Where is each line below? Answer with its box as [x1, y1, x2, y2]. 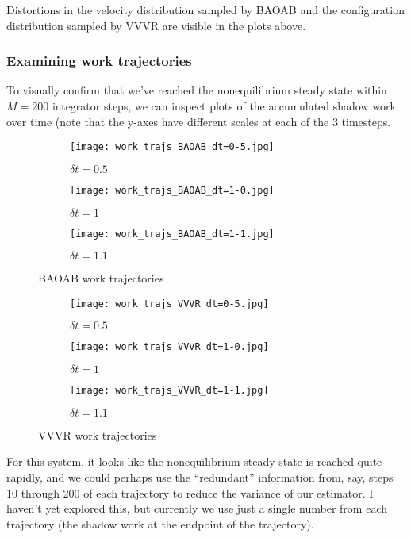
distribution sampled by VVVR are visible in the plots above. [6, 17, 306, 33]
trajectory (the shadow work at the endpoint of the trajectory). [6, 515, 314, 532]
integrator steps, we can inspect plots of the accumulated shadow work [52, 98, 396, 113]
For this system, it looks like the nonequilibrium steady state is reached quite [6, 453, 382, 470]
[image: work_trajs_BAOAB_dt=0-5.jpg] [70, 141, 275, 153]
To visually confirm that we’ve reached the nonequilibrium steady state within [6, 82, 387, 98]
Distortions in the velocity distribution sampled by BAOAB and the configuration [6, 2, 405, 17]
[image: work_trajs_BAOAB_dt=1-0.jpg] [70, 184, 275, 196]
